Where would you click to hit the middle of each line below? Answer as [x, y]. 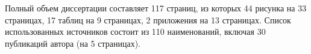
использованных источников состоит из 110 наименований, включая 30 [135, 31]
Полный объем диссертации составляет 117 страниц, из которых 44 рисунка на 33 [156, 8]
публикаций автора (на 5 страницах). [73, 43]
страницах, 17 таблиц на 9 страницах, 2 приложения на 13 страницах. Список [148, 19]
